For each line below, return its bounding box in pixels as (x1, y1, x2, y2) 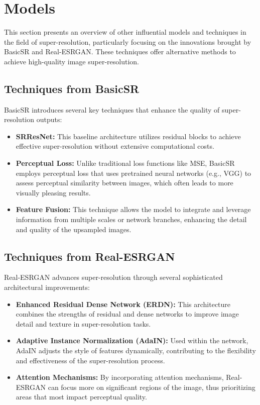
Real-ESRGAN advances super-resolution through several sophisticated (4, 272, 223, 282)
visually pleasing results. (16, 187, 91, 197)
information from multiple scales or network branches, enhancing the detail (16, 214, 247, 225)
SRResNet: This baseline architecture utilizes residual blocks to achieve (16, 131, 241, 141)
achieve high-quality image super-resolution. (4, 56, 139, 66)
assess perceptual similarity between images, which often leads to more (16, 177, 233, 188)
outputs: (36, 114, 62, 125)
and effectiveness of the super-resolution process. (16, 355, 165, 365)
